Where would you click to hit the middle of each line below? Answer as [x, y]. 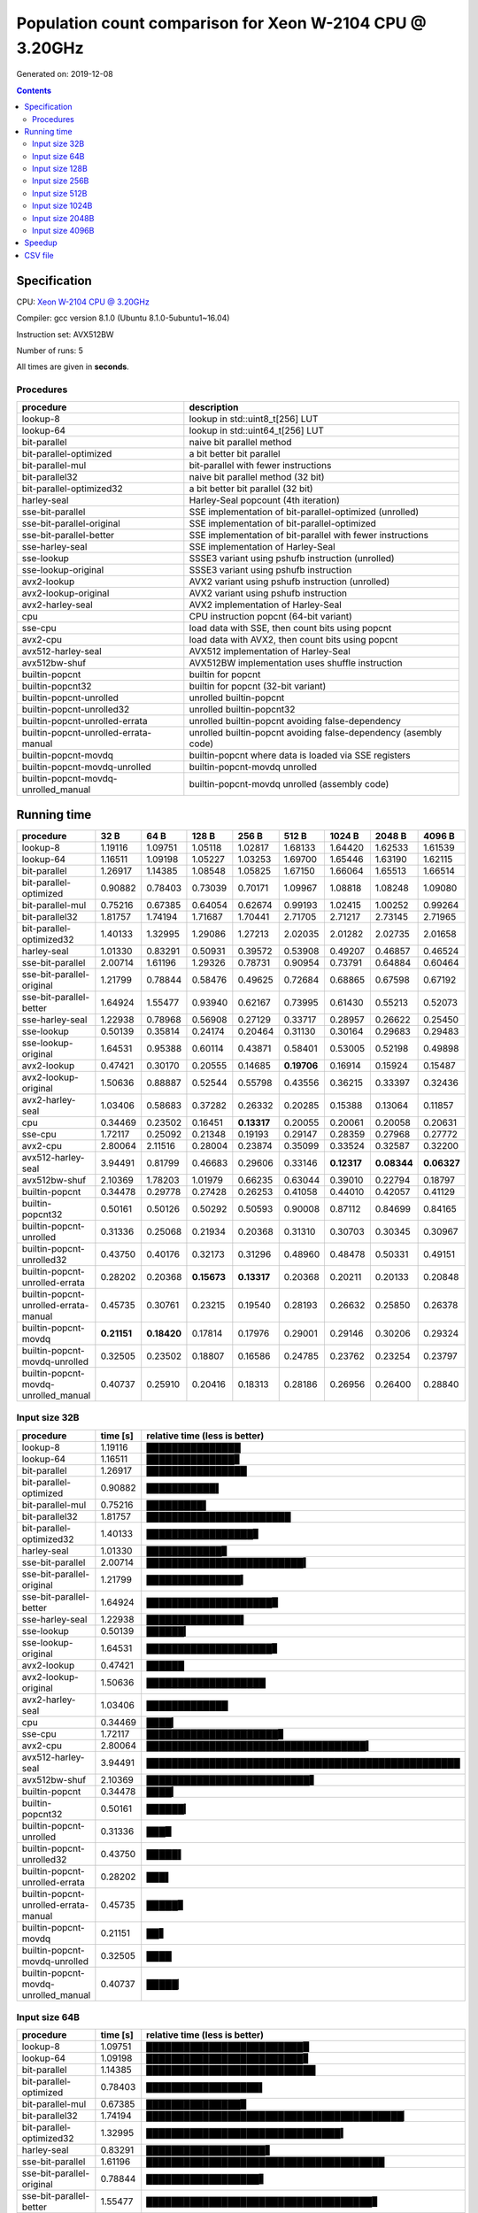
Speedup [41, 243]
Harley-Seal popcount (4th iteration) [265, 500]
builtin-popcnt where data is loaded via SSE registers [300, 755]
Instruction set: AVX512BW [65, 334]
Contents [34, 90]
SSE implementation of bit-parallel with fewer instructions [309, 536]
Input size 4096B [63, 231]
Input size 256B [61, 181]
